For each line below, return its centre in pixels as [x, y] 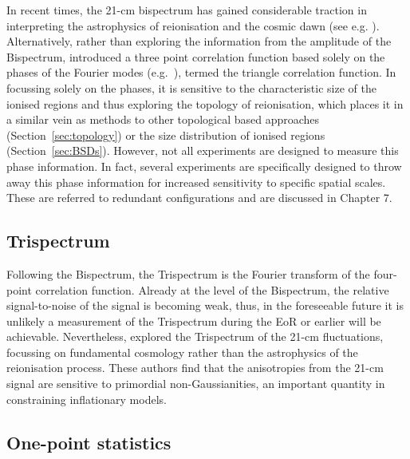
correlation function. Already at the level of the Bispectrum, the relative [212, 289]
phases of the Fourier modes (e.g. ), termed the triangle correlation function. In [201, 72]
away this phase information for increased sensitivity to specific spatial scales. [196, 182]
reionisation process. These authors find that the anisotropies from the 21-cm [195, 368]
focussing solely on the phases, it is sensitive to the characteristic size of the [191, 87]
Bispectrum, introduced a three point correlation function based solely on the [196, 56]
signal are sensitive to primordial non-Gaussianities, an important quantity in [196, 384]
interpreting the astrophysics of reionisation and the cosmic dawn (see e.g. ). [193, 25]
